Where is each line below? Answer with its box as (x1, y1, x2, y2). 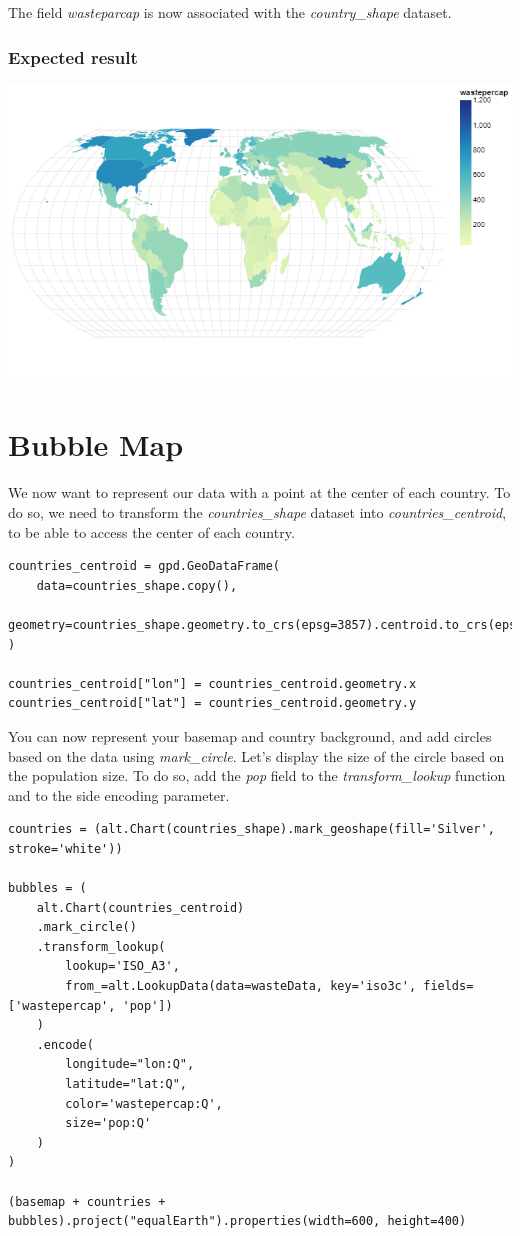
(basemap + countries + (8, 1194, 166, 1209)
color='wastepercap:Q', (65, 1096, 223, 1111)
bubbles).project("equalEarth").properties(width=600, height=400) (8, 1214, 467, 1229)
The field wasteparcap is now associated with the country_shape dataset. (8, 2, 452, 22)
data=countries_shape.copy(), (36, 578, 238, 593)
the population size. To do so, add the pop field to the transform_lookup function (8, 765, 506, 786)
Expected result (8, 44, 138, 69)
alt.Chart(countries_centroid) (36, 900, 245, 915)
